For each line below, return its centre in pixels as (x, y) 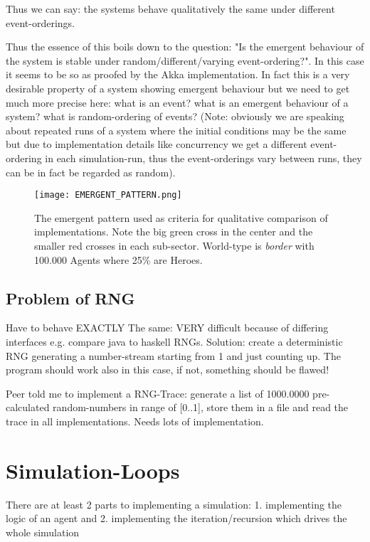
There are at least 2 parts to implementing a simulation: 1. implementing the (174, 504)
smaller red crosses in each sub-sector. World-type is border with (174, 245)
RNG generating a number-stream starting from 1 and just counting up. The (173, 355)
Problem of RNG (70, 298)
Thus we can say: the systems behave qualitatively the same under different (170, 9)
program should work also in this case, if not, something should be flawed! (168, 370)
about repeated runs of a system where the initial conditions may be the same (176, 130)
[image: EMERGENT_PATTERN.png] (108, 195)
